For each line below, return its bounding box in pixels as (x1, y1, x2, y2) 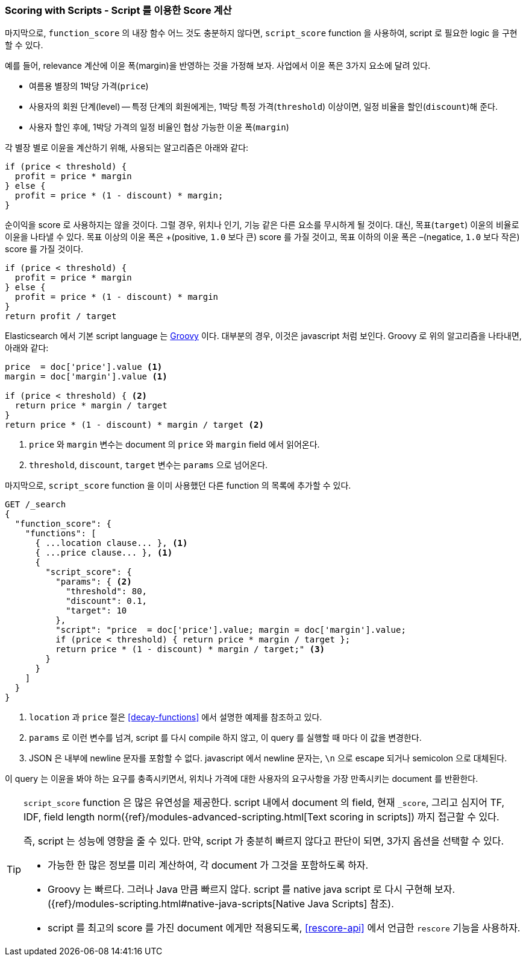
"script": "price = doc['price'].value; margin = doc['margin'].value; (55, 625, 406, 635)
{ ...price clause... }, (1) (35, 548, 173, 558)
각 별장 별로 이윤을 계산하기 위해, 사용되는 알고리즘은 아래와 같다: (5, 142, 249, 153)
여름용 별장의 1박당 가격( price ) (29, 81, 149, 92)
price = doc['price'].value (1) (5, 362, 163, 372)
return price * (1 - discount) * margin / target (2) (5, 420, 264, 430)
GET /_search (5, 500, 66, 510)
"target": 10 (66, 606, 127, 616)
